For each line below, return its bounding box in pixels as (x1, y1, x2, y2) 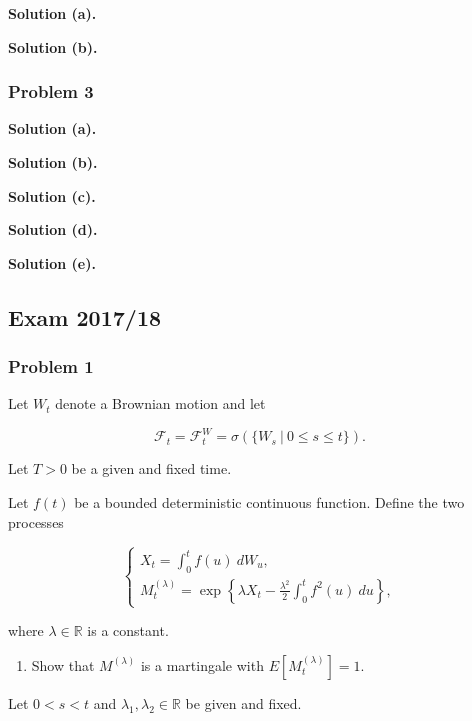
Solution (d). (8, 219, 98, 240)
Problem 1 (8, 354, 94, 379)
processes (8, 511, 64, 532)
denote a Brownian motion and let (55, 393, 266, 414)
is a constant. (87, 620, 169, 641)
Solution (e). (8, 252, 96, 273)
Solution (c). (8, 185, 96, 206)
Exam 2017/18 (8, 301, 162, 332)
